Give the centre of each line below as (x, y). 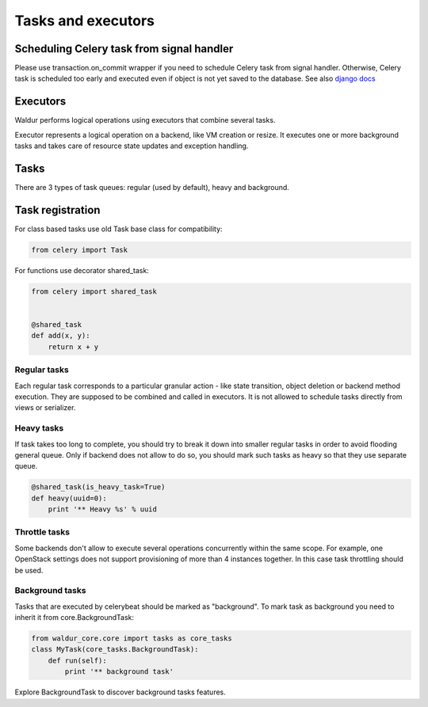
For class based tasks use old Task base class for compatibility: (118, 229)
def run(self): (77, 660)
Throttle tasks (42, 532)
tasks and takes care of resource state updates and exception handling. (132, 146)
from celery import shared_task (94, 291)
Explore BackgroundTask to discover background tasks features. (120, 692)
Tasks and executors (84, 21)
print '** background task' (119, 672)
